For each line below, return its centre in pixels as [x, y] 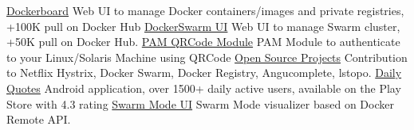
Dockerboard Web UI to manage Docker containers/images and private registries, [205, 10]
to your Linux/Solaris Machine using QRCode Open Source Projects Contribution [207, 57]
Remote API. [39, 119]
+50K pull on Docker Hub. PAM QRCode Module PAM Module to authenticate [203, 42]
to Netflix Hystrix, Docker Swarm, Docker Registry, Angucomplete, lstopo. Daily [204, 73]
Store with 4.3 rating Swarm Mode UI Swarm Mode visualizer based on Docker [200, 103]
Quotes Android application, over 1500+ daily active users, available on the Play [204, 88]
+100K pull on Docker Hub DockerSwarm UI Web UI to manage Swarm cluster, [203, 26]
